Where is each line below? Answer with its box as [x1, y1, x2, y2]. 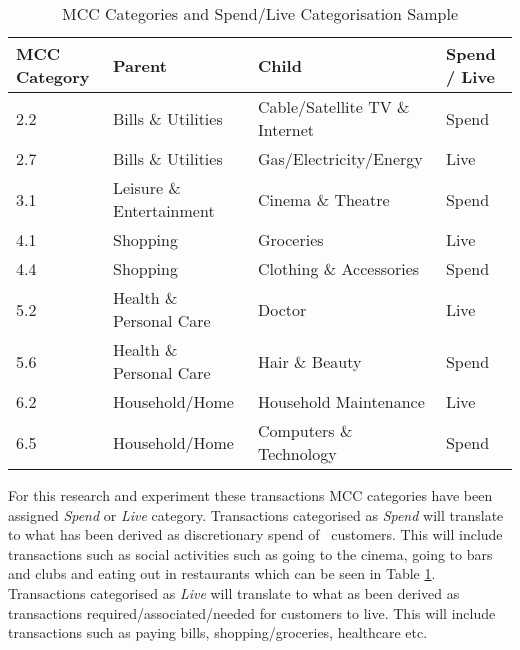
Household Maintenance [257, 390, 425, 413]
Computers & [257, 419, 353, 442]
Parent [112, 53, 167, 77]
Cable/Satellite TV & [257, 95, 410, 118]
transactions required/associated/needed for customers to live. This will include [8, 602, 496, 623]
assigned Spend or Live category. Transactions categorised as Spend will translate [8, 504, 504, 525]
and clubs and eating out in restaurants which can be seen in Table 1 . [8, 563, 436, 584]
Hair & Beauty [257, 349, 362, 373]
